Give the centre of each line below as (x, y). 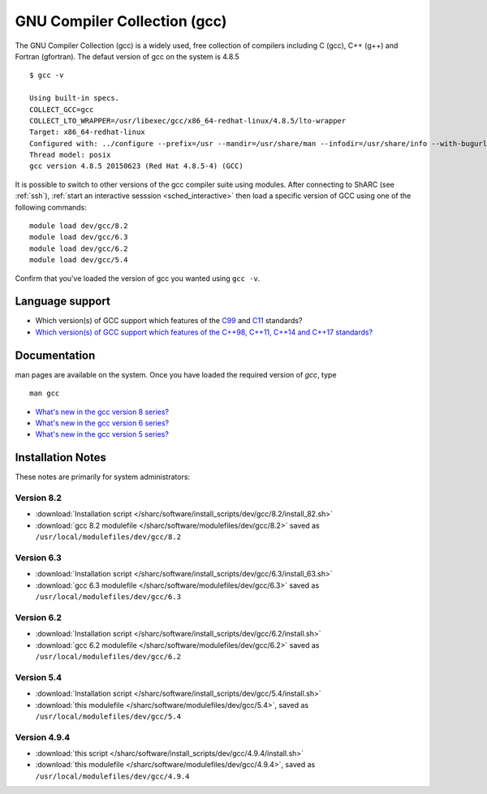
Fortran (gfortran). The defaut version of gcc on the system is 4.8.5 (127, 56)
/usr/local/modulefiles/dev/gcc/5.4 (108, 716)
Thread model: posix (70, 155)
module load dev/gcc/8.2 (79, 226)
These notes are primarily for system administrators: (103, 477)
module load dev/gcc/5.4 (79, 260)
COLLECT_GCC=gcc (62, 109)
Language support (63, 302)
